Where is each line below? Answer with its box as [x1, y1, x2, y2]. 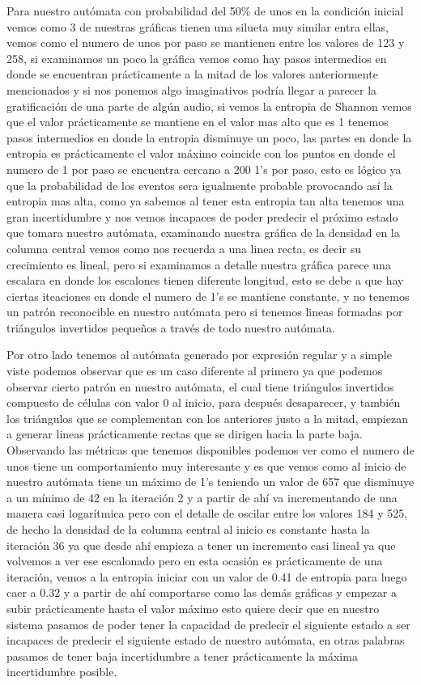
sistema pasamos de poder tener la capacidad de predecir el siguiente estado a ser [6, 615, 410, 632]
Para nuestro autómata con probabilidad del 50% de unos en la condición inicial [6, 2, 404, 19]
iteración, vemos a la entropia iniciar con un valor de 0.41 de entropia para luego [6, 568, 407, 585]
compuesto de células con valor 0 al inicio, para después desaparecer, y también [6, 394, 401, 411]
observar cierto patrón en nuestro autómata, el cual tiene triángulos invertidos [6, 378, 394, 395]
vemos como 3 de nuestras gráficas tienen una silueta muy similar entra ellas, [6, 18, 389, 35]
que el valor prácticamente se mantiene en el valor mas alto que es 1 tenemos [6, 113, 389, 130]
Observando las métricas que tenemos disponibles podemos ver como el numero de [6, 442, 415, 459]
